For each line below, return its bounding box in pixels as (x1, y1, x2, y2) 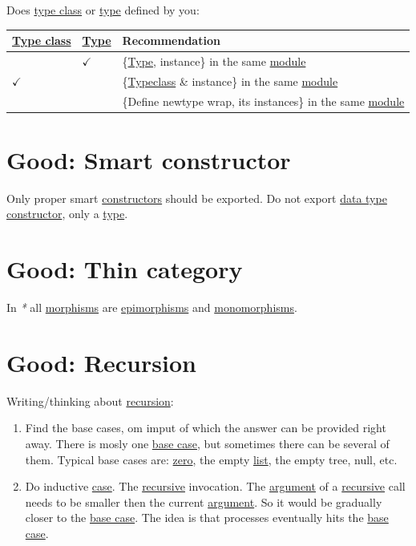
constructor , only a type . (6, 205, 128, 222)
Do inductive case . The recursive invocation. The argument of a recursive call (25, 478, 406, 495)
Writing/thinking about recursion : (6, 392, 174, 409)
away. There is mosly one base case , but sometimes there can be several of (25, 435, 390, 452)
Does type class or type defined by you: (6, 2, 200, 18)
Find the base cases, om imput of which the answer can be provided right (25, 419, 386, 436)
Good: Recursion (6, 346, 196, 378)
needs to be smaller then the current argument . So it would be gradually (25, 493, 382, 510)
